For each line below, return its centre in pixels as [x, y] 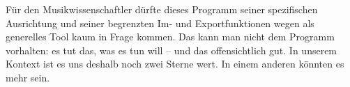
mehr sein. [28, 77]
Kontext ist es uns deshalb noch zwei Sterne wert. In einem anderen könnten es [175, 64]
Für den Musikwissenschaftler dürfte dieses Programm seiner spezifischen [162, 9]
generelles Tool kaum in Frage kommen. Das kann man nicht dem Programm [170, 37]
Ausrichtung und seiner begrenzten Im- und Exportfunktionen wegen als [160, 23]
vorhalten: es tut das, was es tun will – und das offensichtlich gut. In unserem [172, 50]
